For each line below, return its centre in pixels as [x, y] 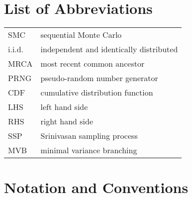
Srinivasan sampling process [89, 136]
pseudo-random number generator [99, 78]
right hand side [67, 121]
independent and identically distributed [109, 49]
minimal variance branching [89, 150]
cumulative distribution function [97, 93]
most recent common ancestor [93, 64]
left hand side [64, 107]
